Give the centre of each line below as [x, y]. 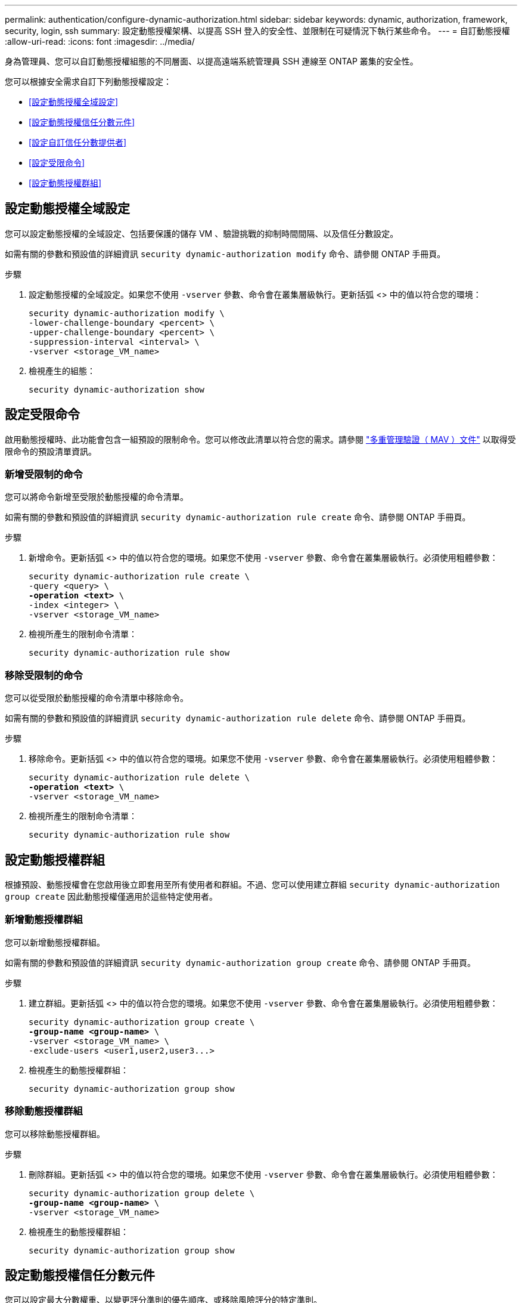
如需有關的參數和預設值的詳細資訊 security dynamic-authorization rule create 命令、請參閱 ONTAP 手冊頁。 [238, 517]
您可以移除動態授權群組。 [55, 1134]
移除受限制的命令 [44, 675]
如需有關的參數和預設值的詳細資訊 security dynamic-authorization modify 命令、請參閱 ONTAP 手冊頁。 [225, 254]
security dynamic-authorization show [117, 389]
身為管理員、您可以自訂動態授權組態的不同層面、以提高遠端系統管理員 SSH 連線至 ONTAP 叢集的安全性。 [212, 61]
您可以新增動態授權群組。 [55, 942]
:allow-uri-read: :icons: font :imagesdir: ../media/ [100, 41]
